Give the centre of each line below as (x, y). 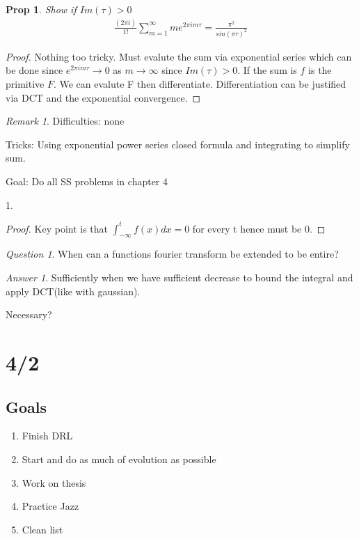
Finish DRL (47, 436)
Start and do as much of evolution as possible (119, 459)
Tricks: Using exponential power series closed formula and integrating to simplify (178, 144)
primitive (25, 84)
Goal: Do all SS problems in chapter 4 (87, 181)
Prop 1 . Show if (41, 9)
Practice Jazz (50, 506)
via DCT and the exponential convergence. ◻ (103, 97)
